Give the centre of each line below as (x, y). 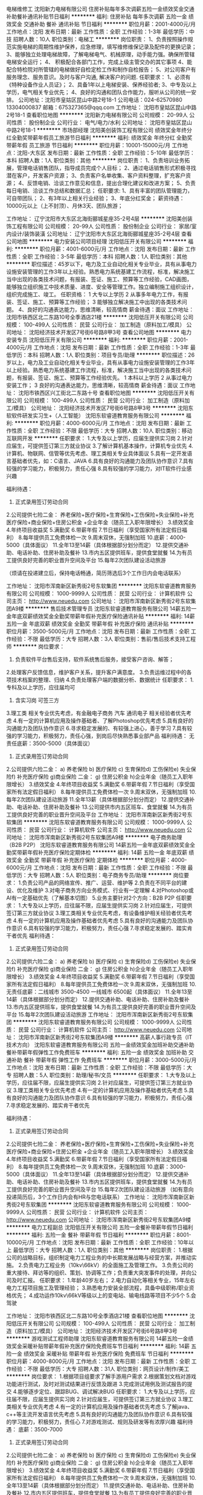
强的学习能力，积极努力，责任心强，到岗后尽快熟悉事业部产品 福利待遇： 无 (100, 736)
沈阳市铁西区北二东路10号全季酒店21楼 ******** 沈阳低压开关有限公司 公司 (100, 317)
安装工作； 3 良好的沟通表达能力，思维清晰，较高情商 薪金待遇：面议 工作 (98, 385)
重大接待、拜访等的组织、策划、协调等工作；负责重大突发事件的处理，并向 (99, 1273)
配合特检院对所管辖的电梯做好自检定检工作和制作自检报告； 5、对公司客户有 (101, 69)
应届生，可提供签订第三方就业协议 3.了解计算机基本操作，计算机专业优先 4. (100, 446)
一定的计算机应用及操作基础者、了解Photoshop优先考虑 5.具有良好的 (108, 721)
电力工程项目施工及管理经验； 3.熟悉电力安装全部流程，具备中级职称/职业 (98, 1288)
